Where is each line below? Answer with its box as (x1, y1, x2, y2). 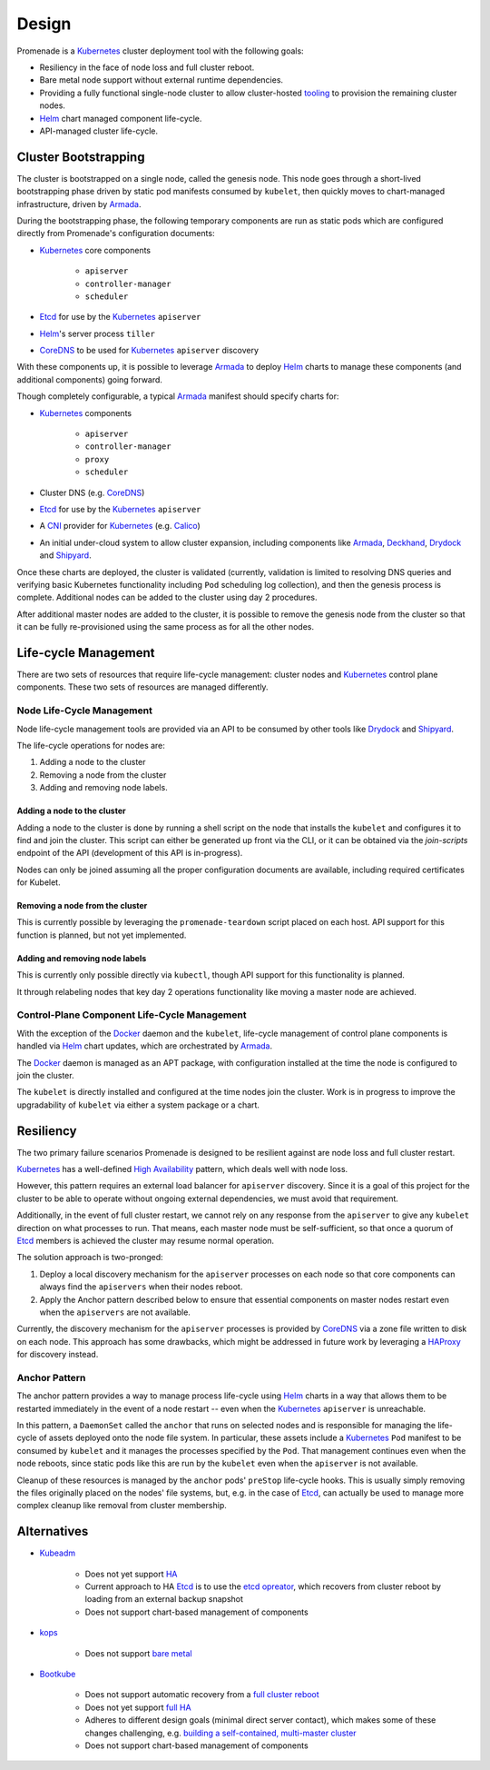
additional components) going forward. (16, 373, 163, 385)
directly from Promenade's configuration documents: (16, 228, 215, 239)
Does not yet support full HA (84, 1702, 191, 1713)
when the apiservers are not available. (39, 1307, 191, 1318)
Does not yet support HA (84, 1568, 178, 1579)
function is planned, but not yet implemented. (16, 930, 187, 940)
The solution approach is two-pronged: (16, 1252, 163, 1263)
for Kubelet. (16, 877, 61, 888)
